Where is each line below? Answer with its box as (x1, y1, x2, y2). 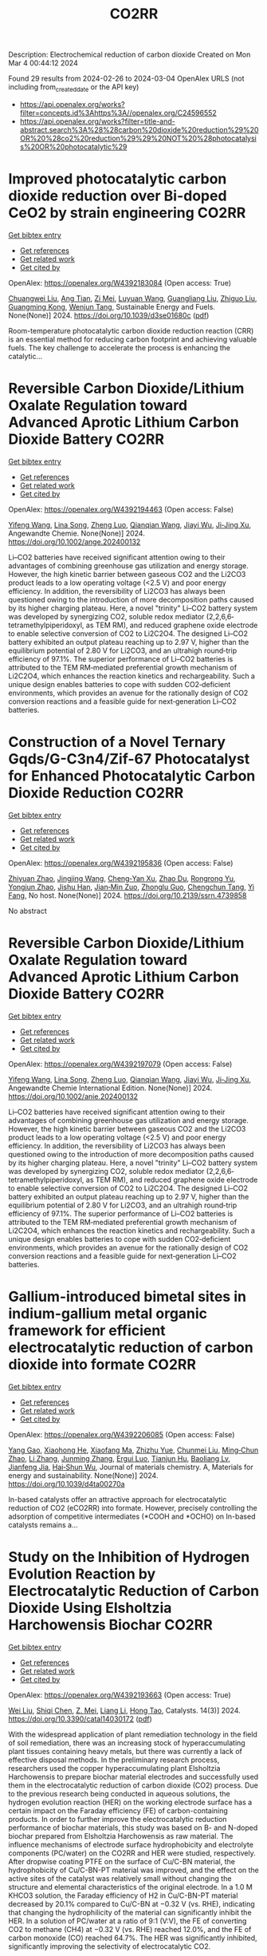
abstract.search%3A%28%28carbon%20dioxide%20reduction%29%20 (19, 124, 259, 134)
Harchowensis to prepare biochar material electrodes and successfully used (8, 1772, 259, 1781)
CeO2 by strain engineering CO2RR (8, 204, 246, 222)
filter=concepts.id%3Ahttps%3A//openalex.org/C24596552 (19, 108, 217, 117)
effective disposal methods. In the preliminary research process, (8, 1755, 220, 1764)
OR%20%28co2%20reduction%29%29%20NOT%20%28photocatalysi (19, 133, 257, 143)
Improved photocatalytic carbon (8, 170, 227, 188)
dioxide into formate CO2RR (8, 1355, 197, 1373)
